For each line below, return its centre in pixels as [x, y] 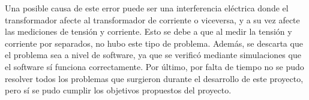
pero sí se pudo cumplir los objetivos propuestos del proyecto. [118, 90]
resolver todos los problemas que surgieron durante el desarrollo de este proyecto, [154, 78]
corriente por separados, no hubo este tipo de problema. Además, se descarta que [154, 43]
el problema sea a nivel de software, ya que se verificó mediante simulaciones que [153, 55]
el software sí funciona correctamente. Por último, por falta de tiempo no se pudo [154, 66]
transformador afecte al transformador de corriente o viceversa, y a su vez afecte [152, 19]
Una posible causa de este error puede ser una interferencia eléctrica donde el [147, 8]
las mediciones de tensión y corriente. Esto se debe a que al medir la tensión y [148, 31]
